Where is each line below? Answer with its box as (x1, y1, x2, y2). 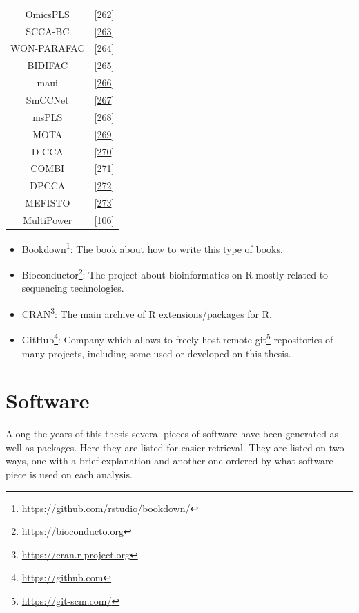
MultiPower (23, 212, 72, 227)
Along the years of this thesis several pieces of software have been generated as (6, 426, 339, 441)
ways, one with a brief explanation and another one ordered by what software (6, 453, 333, 468)
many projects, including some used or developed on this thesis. (21, 346, 291, 360)
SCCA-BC (26, 23, 70, 38)
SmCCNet (26, 92, 69, 106)
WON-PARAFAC (10, 41, 85, 55)
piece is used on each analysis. (6, 467, 133, 482)
